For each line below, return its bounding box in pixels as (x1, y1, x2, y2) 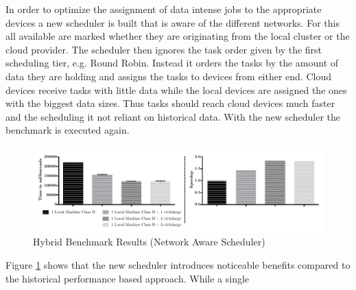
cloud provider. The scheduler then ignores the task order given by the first (5, 42, 322, 56)
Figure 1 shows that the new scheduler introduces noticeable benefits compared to (5, 257, 351, 271)
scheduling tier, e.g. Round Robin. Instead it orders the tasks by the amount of (5, 56, 339, 70)
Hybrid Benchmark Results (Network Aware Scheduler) (33, 234, 265, 249)
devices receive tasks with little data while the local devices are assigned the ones (5, 82, 347, 97)
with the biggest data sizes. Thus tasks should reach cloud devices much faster (5, 96, 335, 110)
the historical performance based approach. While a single (5, 271, 250, 285)
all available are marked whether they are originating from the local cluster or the (5, 29, 350, 43)
